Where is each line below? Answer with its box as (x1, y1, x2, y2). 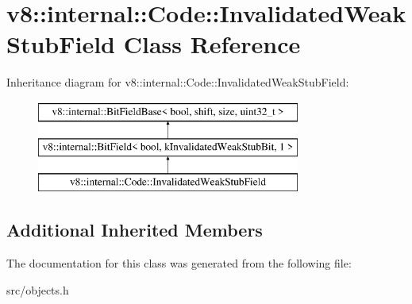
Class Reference (123, 28, 301, 60)
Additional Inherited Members (6, 217, 263, 242)
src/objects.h (6, 281, 69, 298)
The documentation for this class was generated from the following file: (6, 255, 352, 271)
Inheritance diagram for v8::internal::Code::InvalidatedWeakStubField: (6, 74, 349, 90)
